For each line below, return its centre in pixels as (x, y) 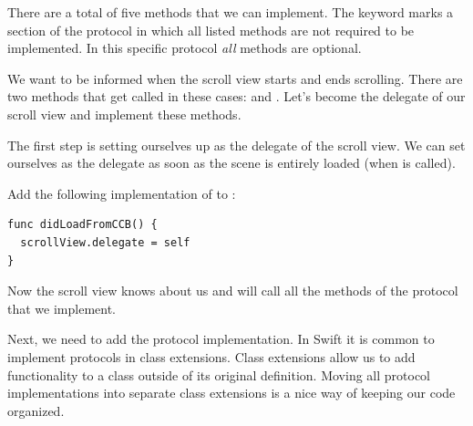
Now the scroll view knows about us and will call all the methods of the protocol (233, 291)
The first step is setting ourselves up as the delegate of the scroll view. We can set (236, 145)
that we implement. (62, 308)
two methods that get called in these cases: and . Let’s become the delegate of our (236, 96)
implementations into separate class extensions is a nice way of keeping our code (231, 393)
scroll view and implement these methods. (124, 114)
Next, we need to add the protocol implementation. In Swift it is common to (221, 339)
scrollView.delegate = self (105, 242)
